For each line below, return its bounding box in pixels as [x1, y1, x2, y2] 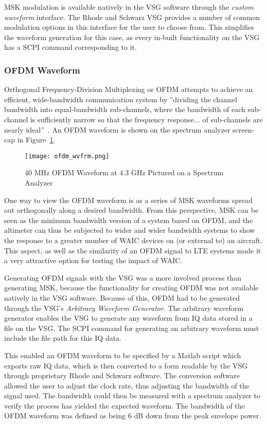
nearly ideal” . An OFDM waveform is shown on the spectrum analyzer [4, 124, 230, 135]
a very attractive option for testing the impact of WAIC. [4, 255, 183, 266]
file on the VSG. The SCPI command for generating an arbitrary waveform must [4, 322, 259, 333]
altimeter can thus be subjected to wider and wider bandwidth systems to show [4, 225, 255, 235]
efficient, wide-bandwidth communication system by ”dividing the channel [4, 94, 237, 104]
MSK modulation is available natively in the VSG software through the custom [4, 2, 254, 12]
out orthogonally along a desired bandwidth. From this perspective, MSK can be [4, 205, 259, 215]
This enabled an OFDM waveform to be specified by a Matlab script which [4, 349, 241, 360]
